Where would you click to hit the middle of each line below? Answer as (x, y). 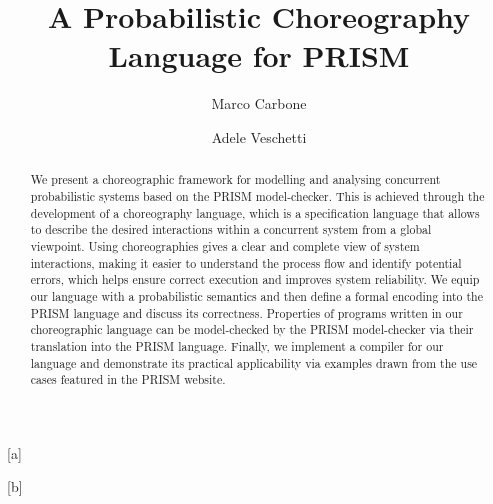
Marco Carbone (259, 103)
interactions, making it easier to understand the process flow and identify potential (246, 262)
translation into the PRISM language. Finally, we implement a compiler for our (237, 345)
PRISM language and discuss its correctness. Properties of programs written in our (246, 312)
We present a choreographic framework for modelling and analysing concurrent (235, 179)
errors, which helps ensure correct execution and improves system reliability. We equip (255, 279)
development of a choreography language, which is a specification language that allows (255, 212)
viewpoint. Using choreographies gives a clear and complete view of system (225, 245)
